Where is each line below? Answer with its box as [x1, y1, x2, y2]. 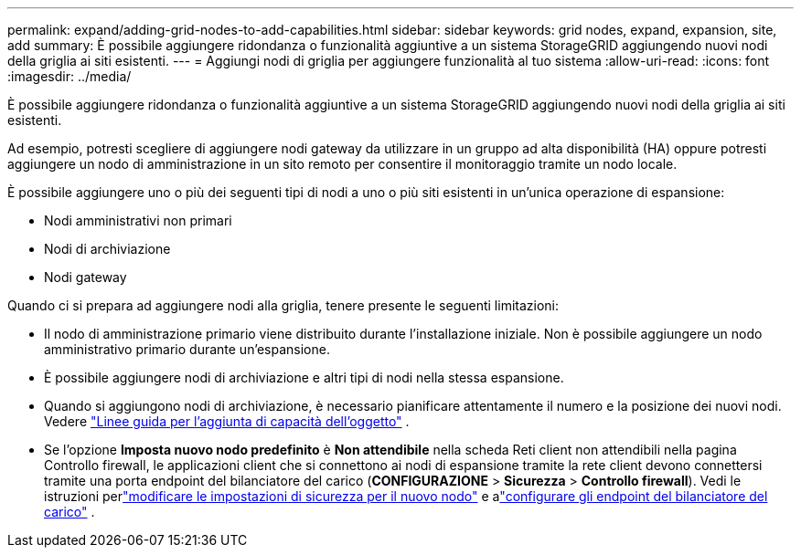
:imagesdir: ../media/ [7, 68, 132, 84]
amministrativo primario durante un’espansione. [44, 341, 330, 357]
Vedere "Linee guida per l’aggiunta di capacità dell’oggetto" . [44, 414, 410, 429]
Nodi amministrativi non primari [44, 213, 232, 228]
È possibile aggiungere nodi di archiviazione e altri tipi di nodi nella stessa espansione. [44, 370, 564, 385]
